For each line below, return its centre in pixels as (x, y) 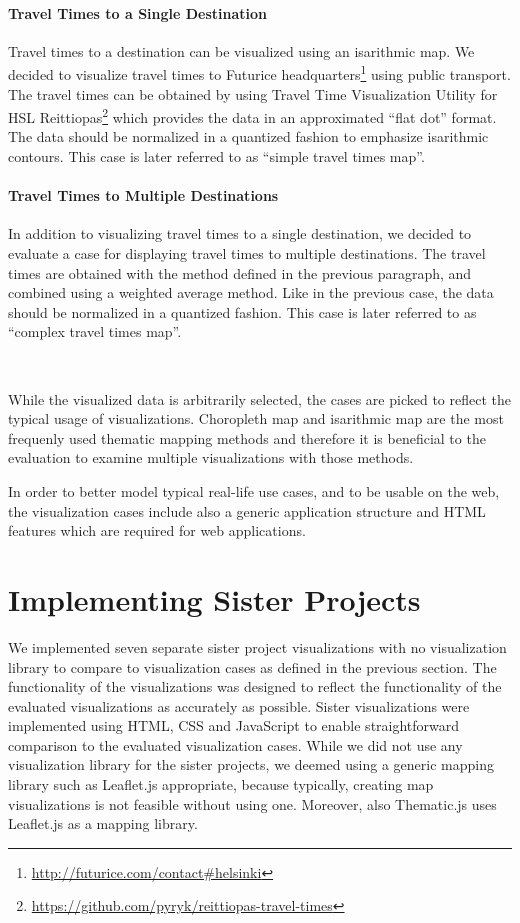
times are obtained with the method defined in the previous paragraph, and (240, 272)
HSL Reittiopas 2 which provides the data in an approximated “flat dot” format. (252, 115)
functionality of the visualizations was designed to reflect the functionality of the (255, 686)
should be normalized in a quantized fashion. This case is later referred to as (242, 311)
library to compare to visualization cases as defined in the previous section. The (252, 666)
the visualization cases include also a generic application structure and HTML (247, 510)
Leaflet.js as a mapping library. (103, 823)
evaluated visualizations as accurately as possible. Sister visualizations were (239, 705)
